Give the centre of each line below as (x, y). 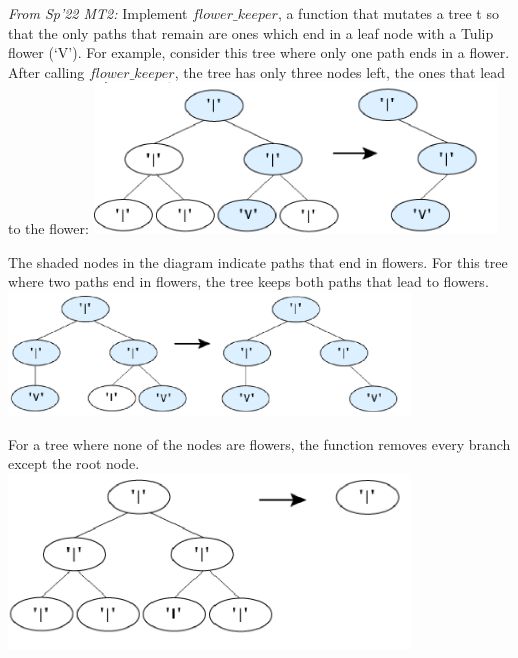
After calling (46, 71)
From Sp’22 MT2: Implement (98, 13)
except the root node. (74, 463)
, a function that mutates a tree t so (388, 13)
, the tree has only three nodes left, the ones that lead (340, 71)
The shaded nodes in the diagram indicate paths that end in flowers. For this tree (258, 261)
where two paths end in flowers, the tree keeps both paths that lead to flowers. (248, 281)
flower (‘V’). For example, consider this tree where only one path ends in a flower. (259, 52)
